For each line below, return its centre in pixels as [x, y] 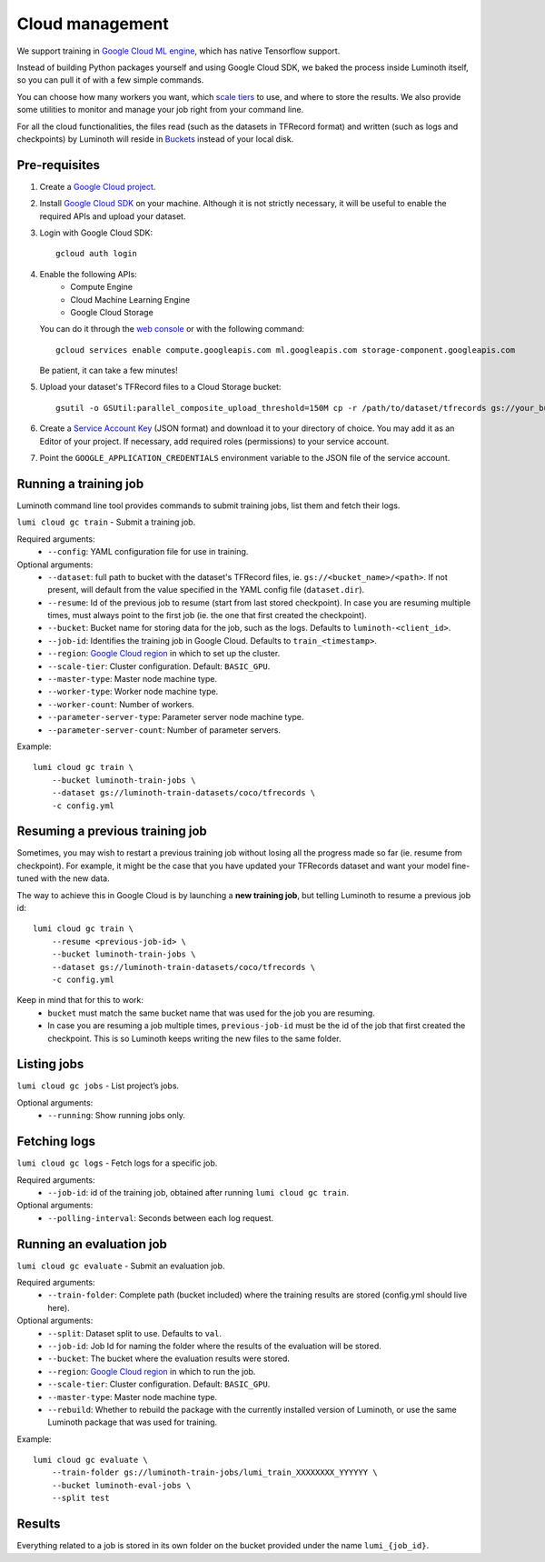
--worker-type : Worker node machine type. [133, 692]
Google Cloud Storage [112, 312]
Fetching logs [56, 1141]
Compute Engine [102, 287]
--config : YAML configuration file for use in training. [148, 552]
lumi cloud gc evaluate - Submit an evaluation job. [121, 1266]
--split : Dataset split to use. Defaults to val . [135, 1333]
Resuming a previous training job [112, 831]
